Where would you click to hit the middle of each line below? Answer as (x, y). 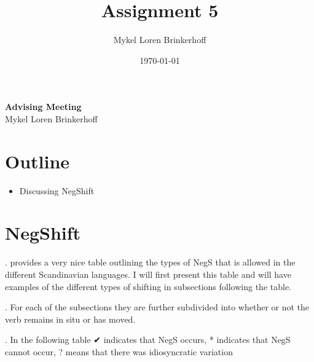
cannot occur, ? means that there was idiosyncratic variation (119, 351)
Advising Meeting (43, 107)
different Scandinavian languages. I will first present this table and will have (148, 274)
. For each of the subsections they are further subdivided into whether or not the (157, 307)
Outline (37, 161)
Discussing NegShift (57, 190)
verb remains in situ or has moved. (70, 319)
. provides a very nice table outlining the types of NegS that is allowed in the (150, 262)
